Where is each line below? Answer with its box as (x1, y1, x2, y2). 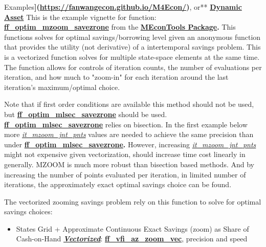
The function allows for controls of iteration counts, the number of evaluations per (4, 61, 262, 72)
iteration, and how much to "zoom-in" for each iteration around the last (4, 72, 229, 82)
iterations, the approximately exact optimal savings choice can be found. (4, 179, 232, 190)
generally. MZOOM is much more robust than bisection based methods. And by (4, 159, 254, 169)
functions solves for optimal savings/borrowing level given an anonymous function (4, 31, 261, 42)
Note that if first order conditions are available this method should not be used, (4, 99, 254, 109)
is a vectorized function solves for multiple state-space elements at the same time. (4, 51, 260, 62)
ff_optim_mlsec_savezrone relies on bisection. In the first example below (4, 119, 248, 129)
